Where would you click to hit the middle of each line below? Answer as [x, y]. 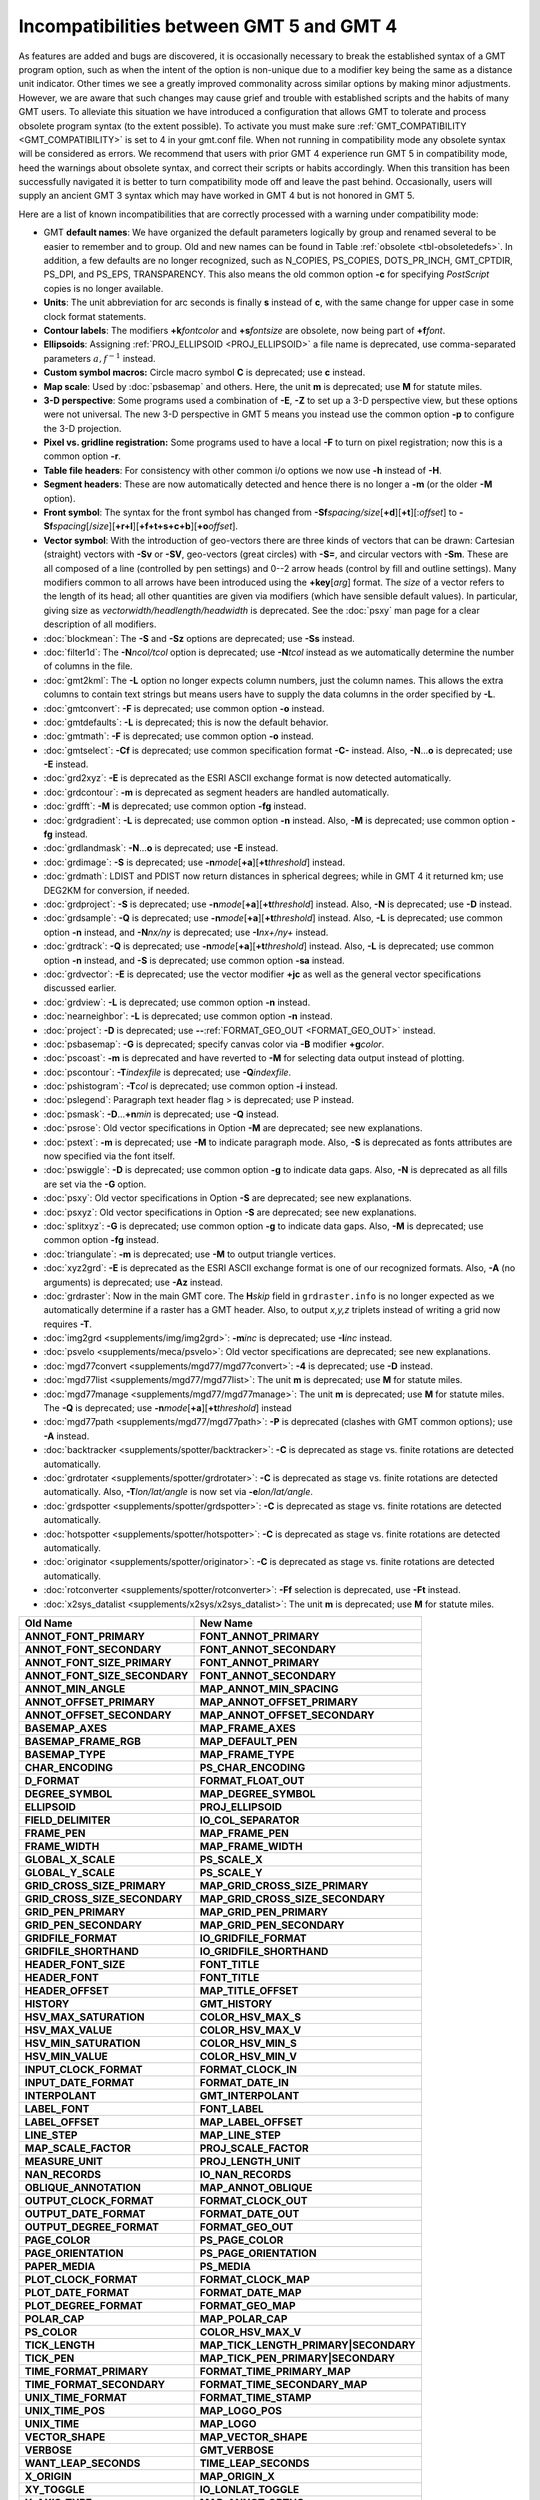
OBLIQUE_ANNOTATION [83, 2187]
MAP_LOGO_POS [240, 2410]
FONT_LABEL [231, 2108]
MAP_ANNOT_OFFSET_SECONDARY [287, 1715]
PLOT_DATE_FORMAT [77, 2292]
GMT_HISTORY [236, 2003]
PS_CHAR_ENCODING [252, 1767]
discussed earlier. [80, 988]
